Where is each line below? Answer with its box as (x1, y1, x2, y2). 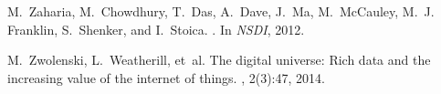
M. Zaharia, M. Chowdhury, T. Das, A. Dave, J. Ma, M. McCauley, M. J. (7, 2, 435, 20)
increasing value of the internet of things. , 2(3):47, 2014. (7, 68, 325, 87)
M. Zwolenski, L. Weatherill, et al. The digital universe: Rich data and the (7, 50, 431, 69)
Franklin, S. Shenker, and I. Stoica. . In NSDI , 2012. (7, 19, 305, 38)
